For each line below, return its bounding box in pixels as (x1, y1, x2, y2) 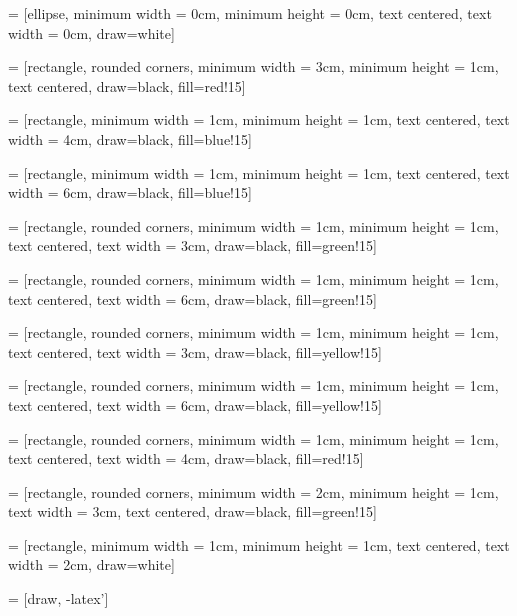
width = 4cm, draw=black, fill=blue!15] (8, 128, 252, 149)
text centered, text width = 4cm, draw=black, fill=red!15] (8, 448, 364, 469)
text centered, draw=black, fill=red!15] (8, 75, 246, 96)
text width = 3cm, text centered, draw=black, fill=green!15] (8, 501, 377, 522)
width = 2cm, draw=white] (8, 554, 175, 575)
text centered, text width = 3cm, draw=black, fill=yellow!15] (8, 341, 382, 362)
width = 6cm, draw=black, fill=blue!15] (8, 182, 252, 203)
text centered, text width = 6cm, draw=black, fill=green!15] (8, 288, 377, 309)
